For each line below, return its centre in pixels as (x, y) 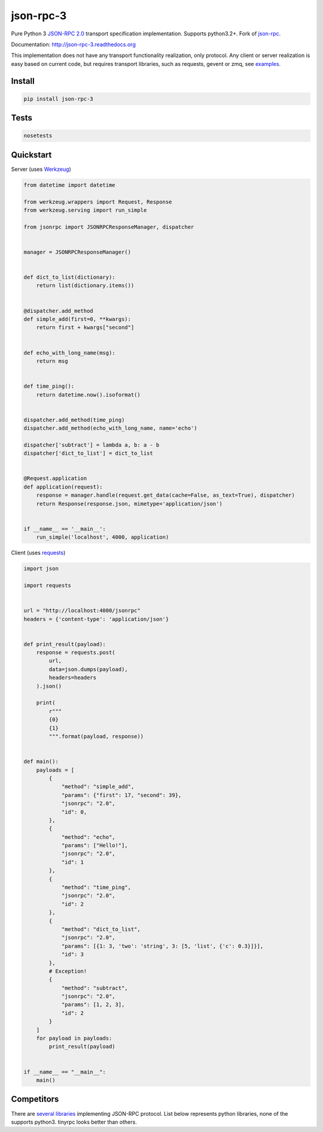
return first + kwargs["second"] (85, 327)
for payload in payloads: (74, 1039)
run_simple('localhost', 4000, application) (103, 537)
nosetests (38, 136)
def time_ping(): (49, 386)
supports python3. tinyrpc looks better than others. (74, 1122)
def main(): (41, 762)
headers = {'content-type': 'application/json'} (96, 619)
